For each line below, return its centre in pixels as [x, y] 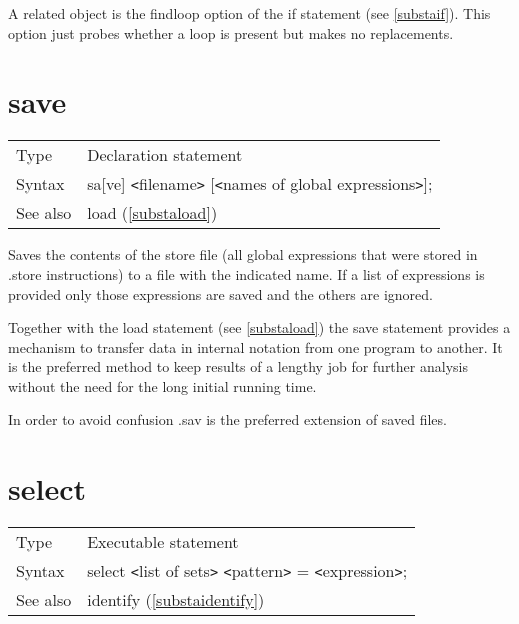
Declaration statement [165, 155]
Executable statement [163, 542]
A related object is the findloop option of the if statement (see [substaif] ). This [249, 13]
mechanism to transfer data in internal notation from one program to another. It [255, 346]
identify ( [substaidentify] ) [176, 600]
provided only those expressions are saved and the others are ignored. [220, 293]
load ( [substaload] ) [152, 213]
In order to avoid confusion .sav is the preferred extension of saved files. [227, 419]
